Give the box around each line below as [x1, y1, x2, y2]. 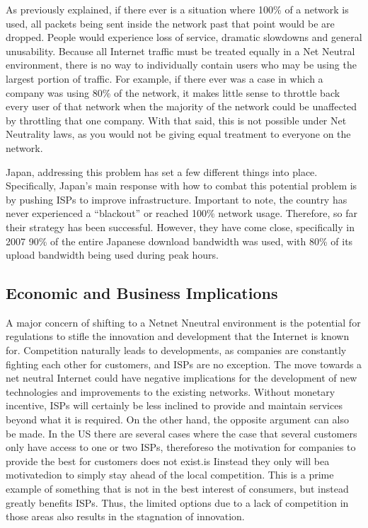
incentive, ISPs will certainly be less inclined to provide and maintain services [6, 398, 343, 413]
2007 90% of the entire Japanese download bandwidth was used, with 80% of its [6, 233, 353, 248]
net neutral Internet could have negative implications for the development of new [6, 370, 357, 385]
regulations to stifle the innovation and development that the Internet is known [6, 329, 350, 344]
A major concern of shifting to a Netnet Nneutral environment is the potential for [6, 315, 361, 329]
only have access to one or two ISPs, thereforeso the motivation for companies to [6, 440, 356, 454]
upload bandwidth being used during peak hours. [6, 247, 219, 262]
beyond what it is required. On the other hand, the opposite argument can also [6, 412, 349, 427]
